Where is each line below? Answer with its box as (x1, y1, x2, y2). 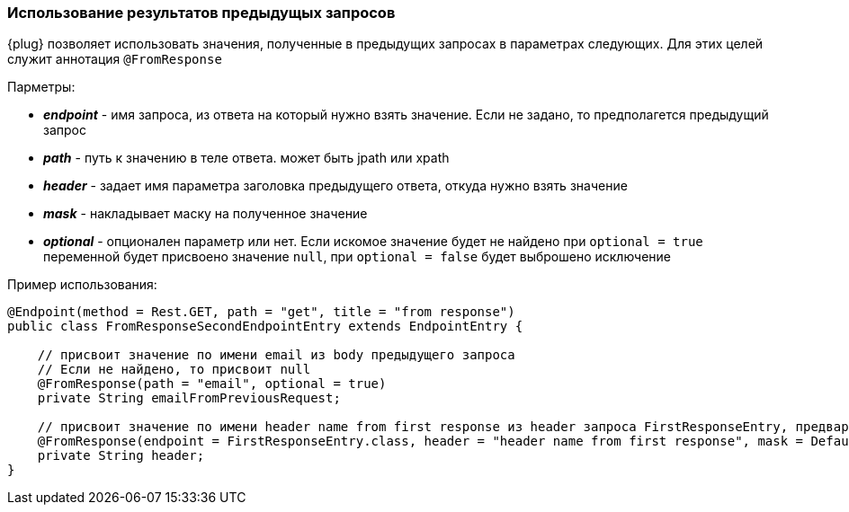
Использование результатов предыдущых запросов (7, 4, 396, 22)
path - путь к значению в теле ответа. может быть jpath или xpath (43, 150, 450, 166)
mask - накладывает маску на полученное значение (43, 206, 368, 222)
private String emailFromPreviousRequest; (37, 391, 341, 406)
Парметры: (7, 79, 76, 95)
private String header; (37, 448, 205, 463)
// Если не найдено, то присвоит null (37, 362, 311, 377)
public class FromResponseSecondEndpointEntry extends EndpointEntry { (7, 319, 523, 334)
